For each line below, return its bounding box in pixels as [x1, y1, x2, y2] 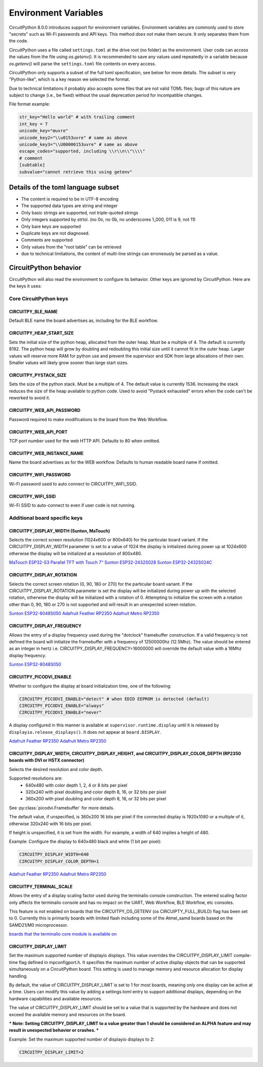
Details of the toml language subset [9, 183, 119, 192]
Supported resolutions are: [9, 775, 63, 781]
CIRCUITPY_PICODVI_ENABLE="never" [19, 710, 102, 715]
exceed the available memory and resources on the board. [9, 1011, 126, 1017]
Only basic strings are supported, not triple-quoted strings [21, 210, 138, 215]
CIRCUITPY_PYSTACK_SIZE [9, 372, 67, 378]
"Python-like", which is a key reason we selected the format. [9, 76, 130, 83]
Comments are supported [21, 237, 73, 243]
